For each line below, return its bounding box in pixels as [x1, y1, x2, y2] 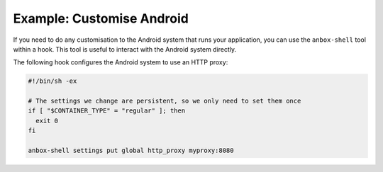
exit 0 [35, 117, 59, 125]
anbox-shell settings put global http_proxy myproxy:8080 [28, 147, 234, 155]
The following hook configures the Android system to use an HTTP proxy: [13, 58, 228, 67]
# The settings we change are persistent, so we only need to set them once [28, 97, 301, 105]
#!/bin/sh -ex [28, 77, 77, 85]
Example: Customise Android [13, 11, 189, 26]
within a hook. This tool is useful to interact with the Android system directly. [13, 45, 237, 53]
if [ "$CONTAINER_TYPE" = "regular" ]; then [28, 107, 186, 115]
